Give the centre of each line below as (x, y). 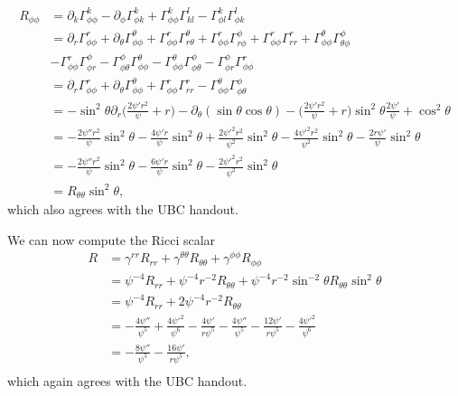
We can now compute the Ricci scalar (112, 239)
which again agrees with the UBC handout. (127, 380)
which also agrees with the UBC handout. (123, 209)
